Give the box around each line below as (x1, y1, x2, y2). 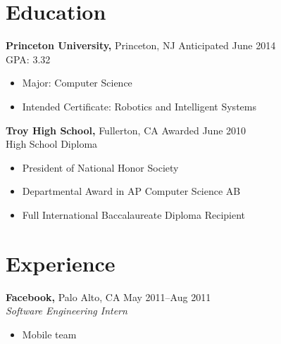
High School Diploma (6, 136, 98, 151)
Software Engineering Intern (6, 303, 127, 318)
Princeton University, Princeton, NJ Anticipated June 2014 (6, 38, 276, 53)
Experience (6, 248, 115, 277)
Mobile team (22, 326, 77, 341)
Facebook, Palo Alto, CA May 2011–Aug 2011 (6, 289, 211, 304)
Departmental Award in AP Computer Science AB (22, 184, 241, 198)
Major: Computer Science (22, 75, 132, 90)
